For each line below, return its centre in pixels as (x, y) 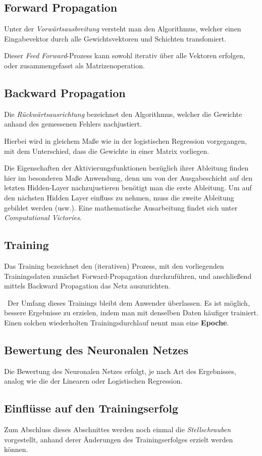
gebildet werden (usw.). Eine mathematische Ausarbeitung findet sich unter (121, 207)
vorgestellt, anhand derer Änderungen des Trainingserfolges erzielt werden (119, 439)
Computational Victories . (43, 217)
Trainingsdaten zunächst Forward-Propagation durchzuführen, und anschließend (128, 276)
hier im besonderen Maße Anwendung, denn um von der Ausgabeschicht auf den (128, 177)
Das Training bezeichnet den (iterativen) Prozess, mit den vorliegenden (114, 265)
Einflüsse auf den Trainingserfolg (91, 408)
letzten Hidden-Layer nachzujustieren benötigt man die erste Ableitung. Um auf (128, 188)
